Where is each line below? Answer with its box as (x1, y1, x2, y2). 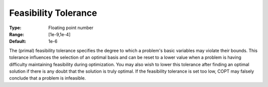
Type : (9, 25, 22, 31)
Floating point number (48, 25, 94, 31)
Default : (9, 39, 27, 44)
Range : (9, 31, 24, 37)
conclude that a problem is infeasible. (9, 75, 86, 81)
